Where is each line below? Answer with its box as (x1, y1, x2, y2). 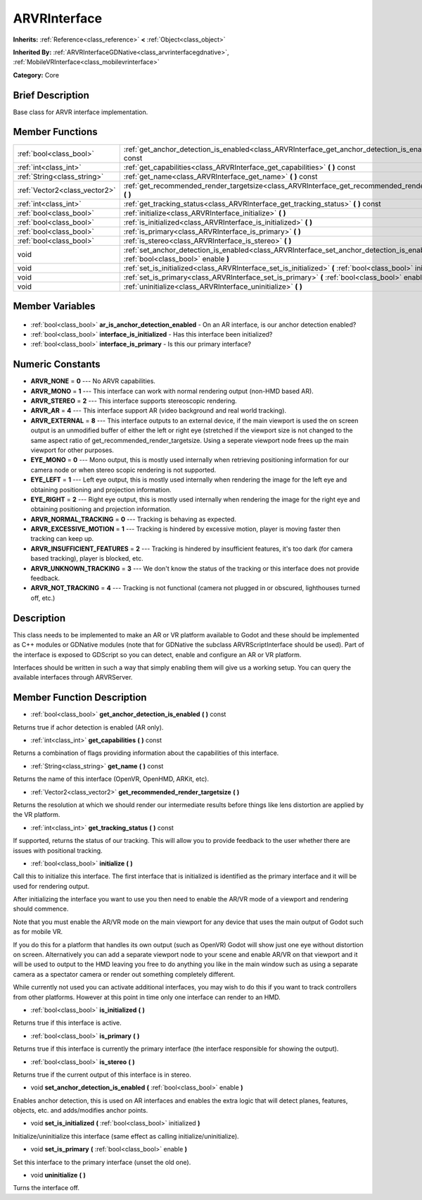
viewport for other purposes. (30, 446, 114, 454)
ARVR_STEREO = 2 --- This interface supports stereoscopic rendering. (30, 396, 237, 405)
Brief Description (13, 89, 89, 101)
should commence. (13, 905, 69, 913)
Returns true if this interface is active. (13, 1018, 122, 1027)
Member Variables (13, 300, 96, 312)
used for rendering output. (13, 882, 90, 890)
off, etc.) (30, 594, 56, 602)
